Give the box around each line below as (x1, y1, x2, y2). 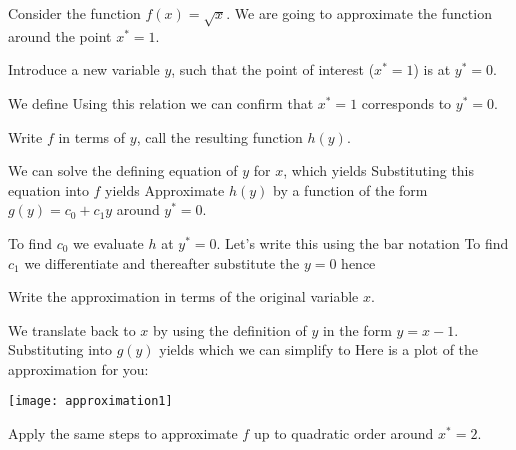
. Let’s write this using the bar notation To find (216, 232, 509, 253)
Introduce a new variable (8, 59, 160, 80)
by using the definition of (153, 319, 307, 340)
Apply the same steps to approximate (8, 423, 238, 444)
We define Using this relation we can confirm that (8, 92, 314, 113)
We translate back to (8, 319, 136, 340)
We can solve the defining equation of (8, 160, 238, 181)
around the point (8, 25, 112, 46)
